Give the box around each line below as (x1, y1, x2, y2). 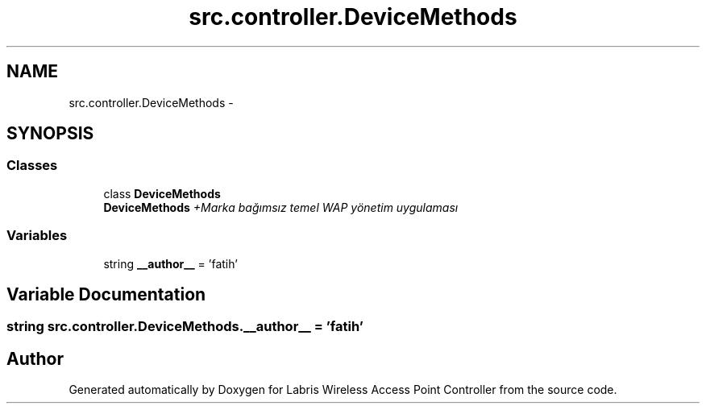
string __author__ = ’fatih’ (103, 256, 238, 271)
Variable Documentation (6, 284, 206, 304)
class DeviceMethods (103, 186, 221, 201)
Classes (6, 157, 58, 174)
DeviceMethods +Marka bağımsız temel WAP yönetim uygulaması (103, 200, 459, 214)
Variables (6, 227, 68, 244)
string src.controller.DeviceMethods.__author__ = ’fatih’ (6, 318, 363, 335)
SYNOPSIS (6, 123, 94, 144)
